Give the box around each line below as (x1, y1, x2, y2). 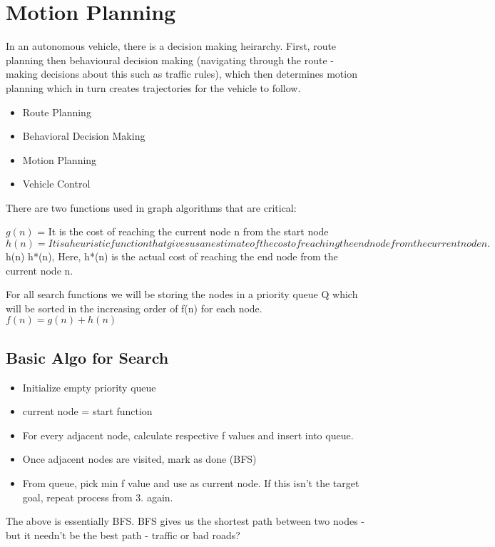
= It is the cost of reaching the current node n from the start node (37, 224, 329, 239)
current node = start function (22, 404, 153, 419)
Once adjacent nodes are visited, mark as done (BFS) (22, 451, 257, 466)
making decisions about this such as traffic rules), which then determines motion (6, 66, 357, 81)
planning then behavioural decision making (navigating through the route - (6, 52, 334, 67)
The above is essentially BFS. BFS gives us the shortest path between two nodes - (6, 513, 365, 528)
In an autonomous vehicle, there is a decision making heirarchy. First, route (6, 39, 337, 53)
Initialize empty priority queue (22, 379, 156, 394)
